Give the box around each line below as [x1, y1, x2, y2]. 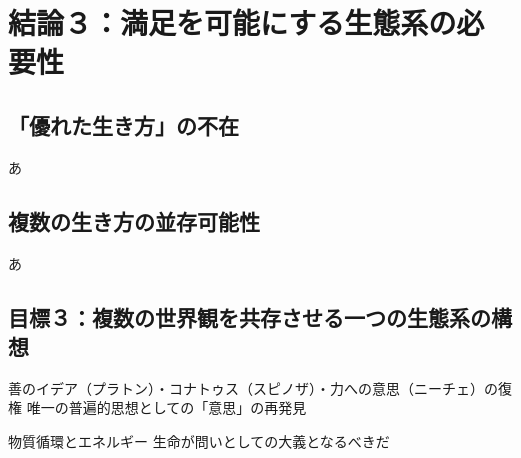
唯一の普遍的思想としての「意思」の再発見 [26, 397, 307, 418]
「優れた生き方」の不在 [8, 109, 239, 140]
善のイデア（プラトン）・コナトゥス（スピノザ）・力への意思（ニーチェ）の [8, 377, 498, 398]
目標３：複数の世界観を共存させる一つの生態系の [8, 301, 491, 332]
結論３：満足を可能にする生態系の [8, 2, 457, 43]
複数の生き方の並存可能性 [8, 205, 260, 236]
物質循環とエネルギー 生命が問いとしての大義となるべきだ [8, 430, 390, 451]
